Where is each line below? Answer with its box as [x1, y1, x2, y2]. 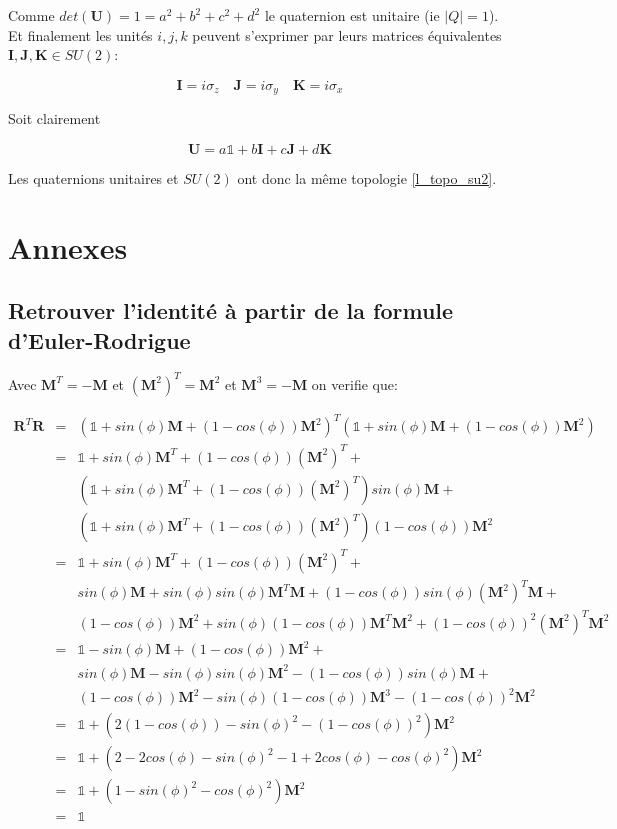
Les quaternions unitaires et [8, 167, 179, 188]
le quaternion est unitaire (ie [264, 5, 440, 25]
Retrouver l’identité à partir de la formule [8, 295, 454, 326]
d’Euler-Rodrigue [8, 324, 191, 355]
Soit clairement [8, 108, 101, 129]
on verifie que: [311, 373, 398, 394]
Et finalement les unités [8, 24, 153, 45]
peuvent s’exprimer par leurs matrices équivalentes [192, 24, 502, 45]
